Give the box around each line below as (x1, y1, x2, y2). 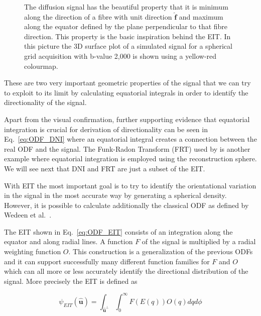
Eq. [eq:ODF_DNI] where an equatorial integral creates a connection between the (4, 134, 257, 144)
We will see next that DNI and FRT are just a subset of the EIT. (4, 163, 205, 173)
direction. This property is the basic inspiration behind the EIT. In (24, 31, 231, 41)
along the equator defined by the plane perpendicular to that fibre (24, 21, 228, 32)
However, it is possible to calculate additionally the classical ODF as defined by (4, 199, 249, 210)
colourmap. (24, 60, 58, 71)
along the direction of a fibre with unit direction (24, 11, 172, 22)
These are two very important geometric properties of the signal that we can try (4, 77, 251, 88)
